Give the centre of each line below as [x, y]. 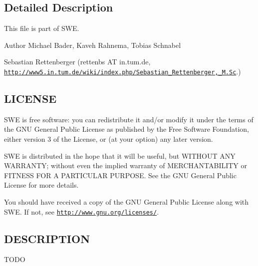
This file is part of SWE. [42, 28]
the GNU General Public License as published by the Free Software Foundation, [127, 129]
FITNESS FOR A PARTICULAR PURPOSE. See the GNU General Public [120, 175]
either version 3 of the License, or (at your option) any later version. [109, 139]
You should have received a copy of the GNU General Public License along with [127, 202]
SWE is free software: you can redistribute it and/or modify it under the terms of [129, 119]
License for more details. [41, 185]
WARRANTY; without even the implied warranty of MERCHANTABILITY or [126, 165]
